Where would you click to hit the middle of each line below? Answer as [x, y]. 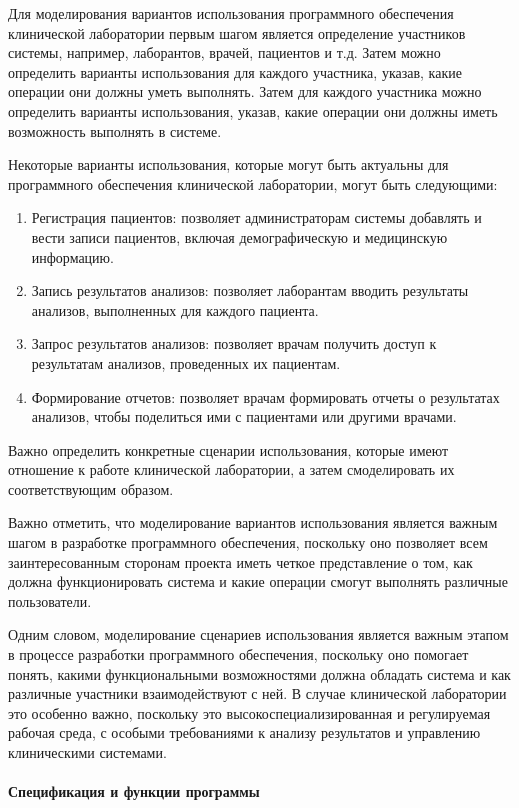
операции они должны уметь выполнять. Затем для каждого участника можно [245, 91]
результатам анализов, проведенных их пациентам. [186, 362]
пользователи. [50, 600]
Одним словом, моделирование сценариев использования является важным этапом [258, 634]
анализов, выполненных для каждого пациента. [175, 309]
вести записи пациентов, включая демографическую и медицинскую [239, 236]
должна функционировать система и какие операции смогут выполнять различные [258, 581]
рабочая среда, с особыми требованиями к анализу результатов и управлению [244, 732]
